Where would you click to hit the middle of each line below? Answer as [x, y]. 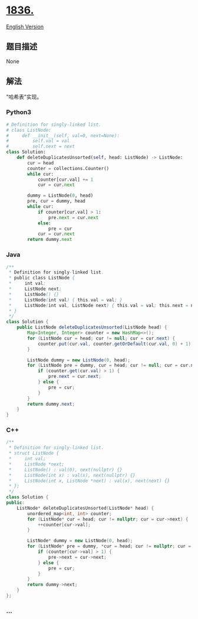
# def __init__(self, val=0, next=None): [63, 136]
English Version [25, 27]
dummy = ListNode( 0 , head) [60, 196]
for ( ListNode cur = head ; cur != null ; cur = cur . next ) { [101, 338]
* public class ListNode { [42, 278]
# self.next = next [41, 146]
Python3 [19, 112]
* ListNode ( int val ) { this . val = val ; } [65, 300]
